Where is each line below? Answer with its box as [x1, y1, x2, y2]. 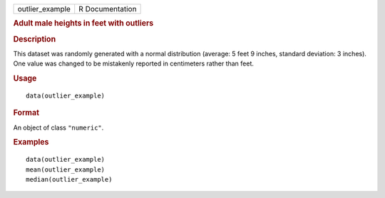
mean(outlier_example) [26, 165, 106, 174]
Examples [13, 137, 49, 147]
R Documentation [78, 4, 137, 14]
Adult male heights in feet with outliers [13, 19, 154, 28]
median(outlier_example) [26, 175, 113, 184]
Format [13, 108, 39, 118]
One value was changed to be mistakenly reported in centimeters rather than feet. [13, 59, 255, 68]
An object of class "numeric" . [13, 123, 104, 132]
